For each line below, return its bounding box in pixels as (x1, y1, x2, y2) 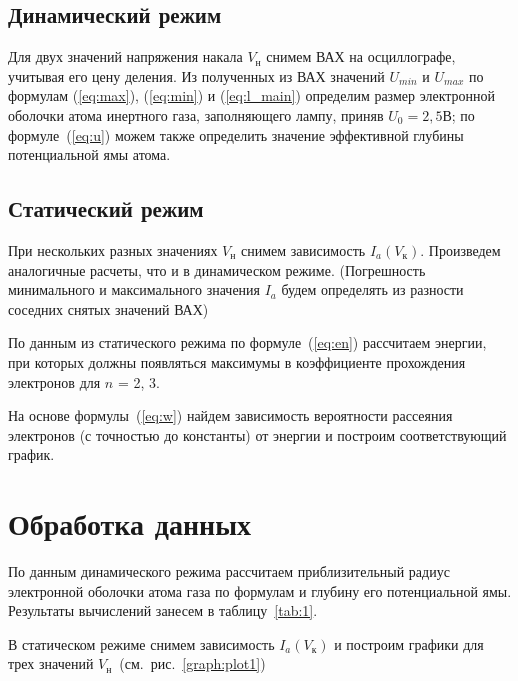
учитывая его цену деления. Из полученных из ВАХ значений (8, 65, 385, 86)
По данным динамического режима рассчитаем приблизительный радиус (8, 561, 450, 582)
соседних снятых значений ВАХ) (8, 298, 209, 319)
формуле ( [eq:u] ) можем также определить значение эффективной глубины (8, 124, 464, 145)
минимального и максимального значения (8, 279, 261, 300)
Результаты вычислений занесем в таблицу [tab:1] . (8, 600, 318, 621)
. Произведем (420, 239, 501, 260)
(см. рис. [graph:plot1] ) (119, 653, 266, 674)
